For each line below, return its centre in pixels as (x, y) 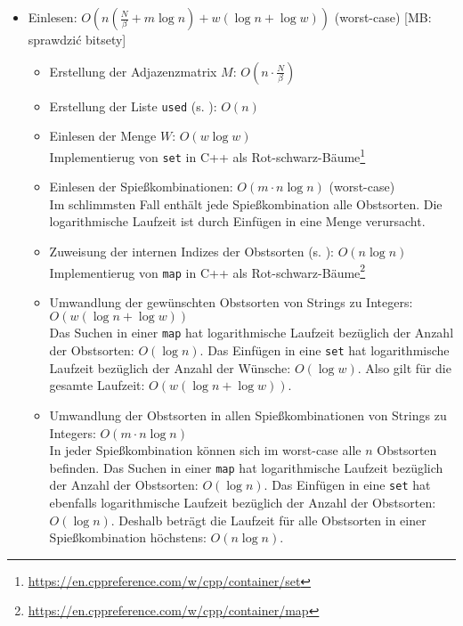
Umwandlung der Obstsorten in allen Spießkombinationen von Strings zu (248, 415)
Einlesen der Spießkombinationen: (141, 187)
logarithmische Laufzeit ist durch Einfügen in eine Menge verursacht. (237, 221)
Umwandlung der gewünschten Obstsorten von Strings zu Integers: (231, 301)
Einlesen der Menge (103, 136)
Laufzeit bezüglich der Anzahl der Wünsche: (170, 367)
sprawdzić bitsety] (77, 39)
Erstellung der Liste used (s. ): (133, 106)
